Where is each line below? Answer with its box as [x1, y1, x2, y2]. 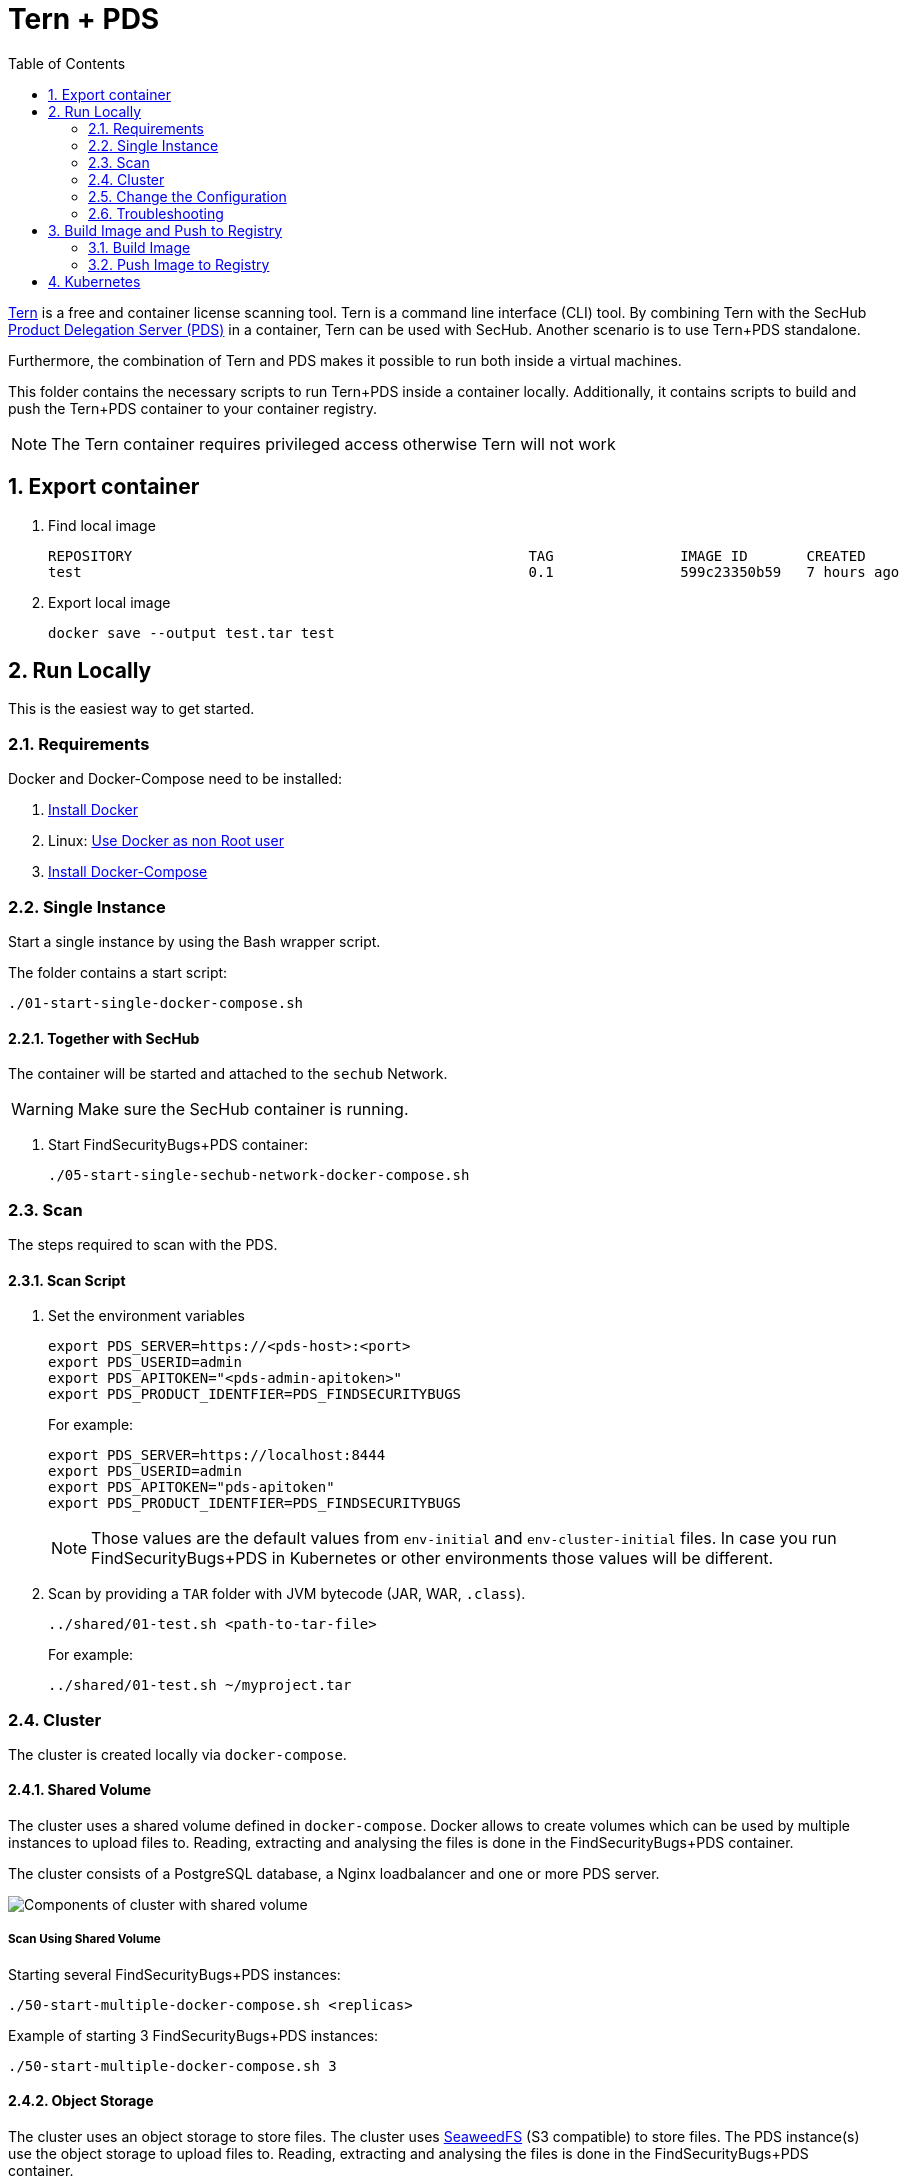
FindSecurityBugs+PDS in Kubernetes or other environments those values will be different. [91, 1548, 774, 1569]
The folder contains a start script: [8, 963, 228, 981]
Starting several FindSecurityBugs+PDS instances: [8, 1965, 341, 1983]
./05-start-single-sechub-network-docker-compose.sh [48, 1167, 470, 1184]
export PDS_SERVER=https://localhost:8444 [48, 1447, 386, 1464]
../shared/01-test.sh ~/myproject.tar [48, 1677, 352, 1694]
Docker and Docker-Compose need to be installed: [8, 770, 343, 788]
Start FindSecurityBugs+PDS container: [48, 1136, 308, 1154]
